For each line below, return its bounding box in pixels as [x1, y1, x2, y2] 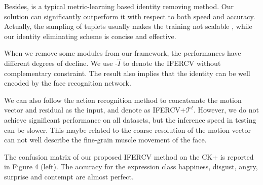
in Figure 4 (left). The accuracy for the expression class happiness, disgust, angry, [4, 161, 258, 172]
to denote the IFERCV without [123, 57, 221, 68]
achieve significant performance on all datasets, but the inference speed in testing [4, 114, 256, 125]
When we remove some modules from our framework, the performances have [4, 48, 241, 58]
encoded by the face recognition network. [4, 78, 131, 88]
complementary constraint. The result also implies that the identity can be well [4, 67, 250, 78]
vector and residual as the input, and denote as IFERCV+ [4, 104, 186, 115]
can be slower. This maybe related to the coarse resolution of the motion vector [4, 124, 251, 135]
